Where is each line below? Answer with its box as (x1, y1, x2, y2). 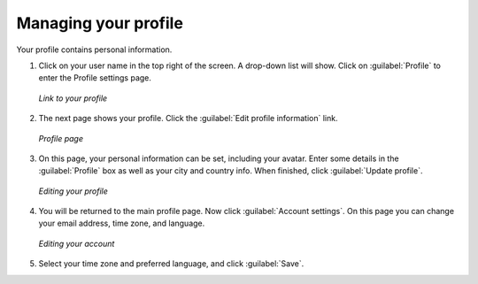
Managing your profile (16, 13, 183, 33)
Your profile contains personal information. (16, 44, 173, 55)
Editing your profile (38, 186, 108, 196)
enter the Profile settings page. (38, 73, 152, 83)
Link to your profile (38, 93, 108, 104)
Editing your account (38, 238, 115, 249)
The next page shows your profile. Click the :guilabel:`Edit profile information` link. (38, 113, 338, 124)
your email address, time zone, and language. (38, 218, 205, 229)
